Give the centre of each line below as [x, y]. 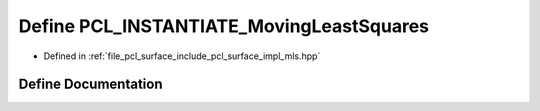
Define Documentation [90, 84]
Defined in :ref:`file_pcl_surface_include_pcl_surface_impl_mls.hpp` [182, 56]
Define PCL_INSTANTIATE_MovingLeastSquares [224, 26]
